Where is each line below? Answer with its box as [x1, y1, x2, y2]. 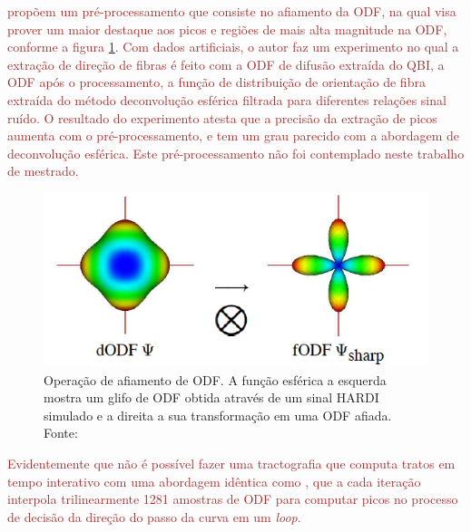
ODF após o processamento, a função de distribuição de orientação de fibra [7, 73, 426, 92]
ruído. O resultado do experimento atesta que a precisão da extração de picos [7, 108, 437, 127]
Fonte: [44, 423, 78, 442]
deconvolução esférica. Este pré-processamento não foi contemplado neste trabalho [7, 143, 465, 162]
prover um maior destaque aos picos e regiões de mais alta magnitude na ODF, [7, 19, 447, 38]
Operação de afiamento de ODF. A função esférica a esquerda [44, 370, 387, 389]
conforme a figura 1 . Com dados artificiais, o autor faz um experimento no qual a [7, 37, 459, 56]
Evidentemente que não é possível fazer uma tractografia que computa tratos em [7, 454, 456, 473]
